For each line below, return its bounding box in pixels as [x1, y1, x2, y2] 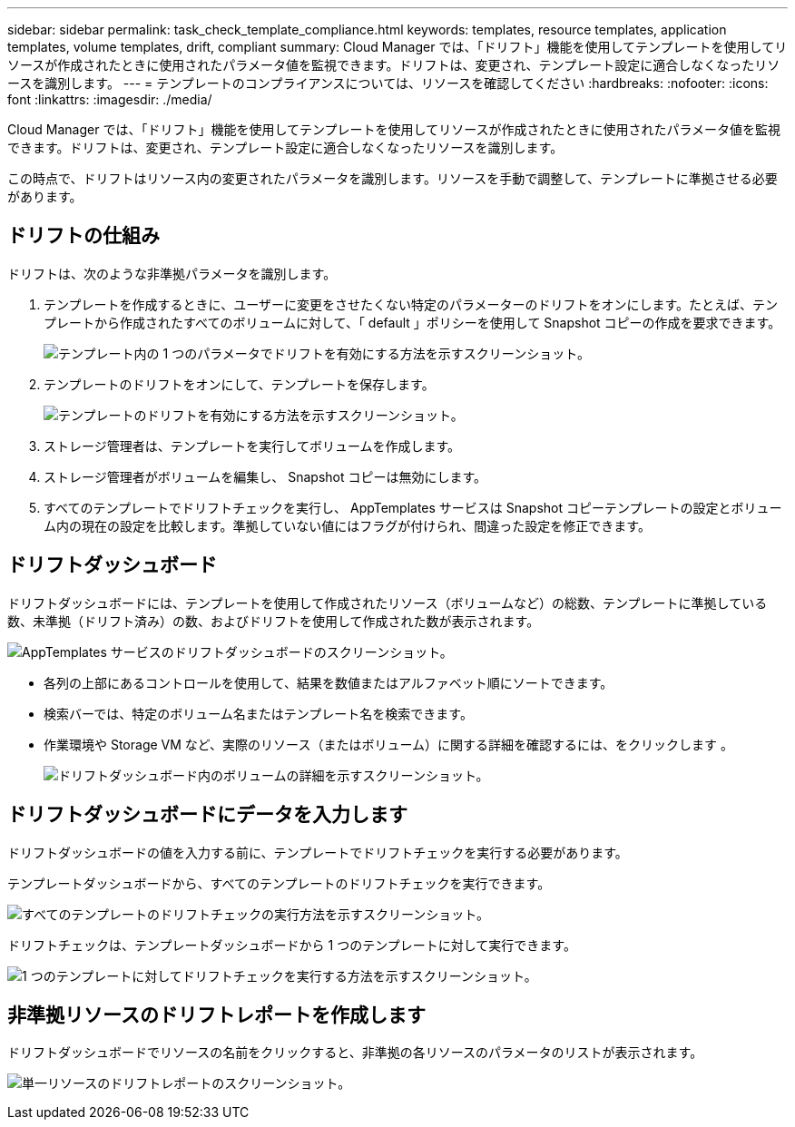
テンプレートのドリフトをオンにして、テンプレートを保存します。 [44, 376, 435, 392]
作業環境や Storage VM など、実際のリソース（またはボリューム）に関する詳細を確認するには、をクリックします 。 [44, 736, 733, 752]
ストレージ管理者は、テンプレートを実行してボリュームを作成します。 [44, 437, 461, 454]
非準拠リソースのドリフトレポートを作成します [7, 1003, 426, 1026]
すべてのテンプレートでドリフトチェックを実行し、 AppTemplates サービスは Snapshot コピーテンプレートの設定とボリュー [44, 499, 782, 515]
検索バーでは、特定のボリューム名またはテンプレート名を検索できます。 [44, 705, 473, 721]
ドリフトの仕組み [7, 224, 160, 248]
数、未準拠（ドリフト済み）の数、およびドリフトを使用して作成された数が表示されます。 [7, 612, 540, 629]
